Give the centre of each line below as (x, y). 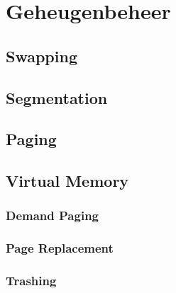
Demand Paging (53, 216)
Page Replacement (60, 248)
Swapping (42, 56)
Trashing (31, 281)
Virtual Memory (67, 181)
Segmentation (57, 97)
